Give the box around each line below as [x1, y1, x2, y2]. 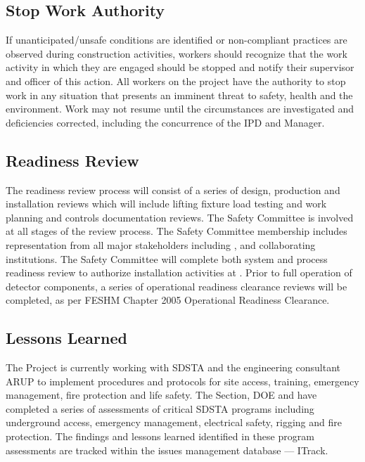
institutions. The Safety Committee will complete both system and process [6, 251, 328, 266]
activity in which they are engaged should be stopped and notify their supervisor [6, 60, 354, 75]
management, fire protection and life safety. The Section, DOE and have [6, 387, 317, 402]
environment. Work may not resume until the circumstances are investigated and [6, 101, 354, 116]
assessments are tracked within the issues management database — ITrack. [6, 442, 328, 457]
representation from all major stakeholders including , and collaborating [6, 237, 316, 252]
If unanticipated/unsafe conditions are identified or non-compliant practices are [6, 32, 347, 47]
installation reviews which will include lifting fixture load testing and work [6, 196, 327, 211]
